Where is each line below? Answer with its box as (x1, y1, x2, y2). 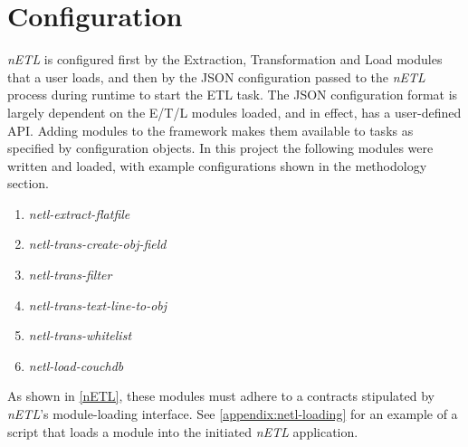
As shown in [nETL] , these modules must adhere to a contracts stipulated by (7, 386, 435, 405)
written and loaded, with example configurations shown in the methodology (7, 156, 427, 175)
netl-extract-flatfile (28, 204, 130, 223)
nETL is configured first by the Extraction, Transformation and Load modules (7, 50, 443, 69)
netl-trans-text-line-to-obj (28, 295, 167, 314)
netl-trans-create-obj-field (28, 234, 167, 253)
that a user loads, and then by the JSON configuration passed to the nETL (7, 67, 425, 86)
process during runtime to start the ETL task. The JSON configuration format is (7, 85, 458, 104)
